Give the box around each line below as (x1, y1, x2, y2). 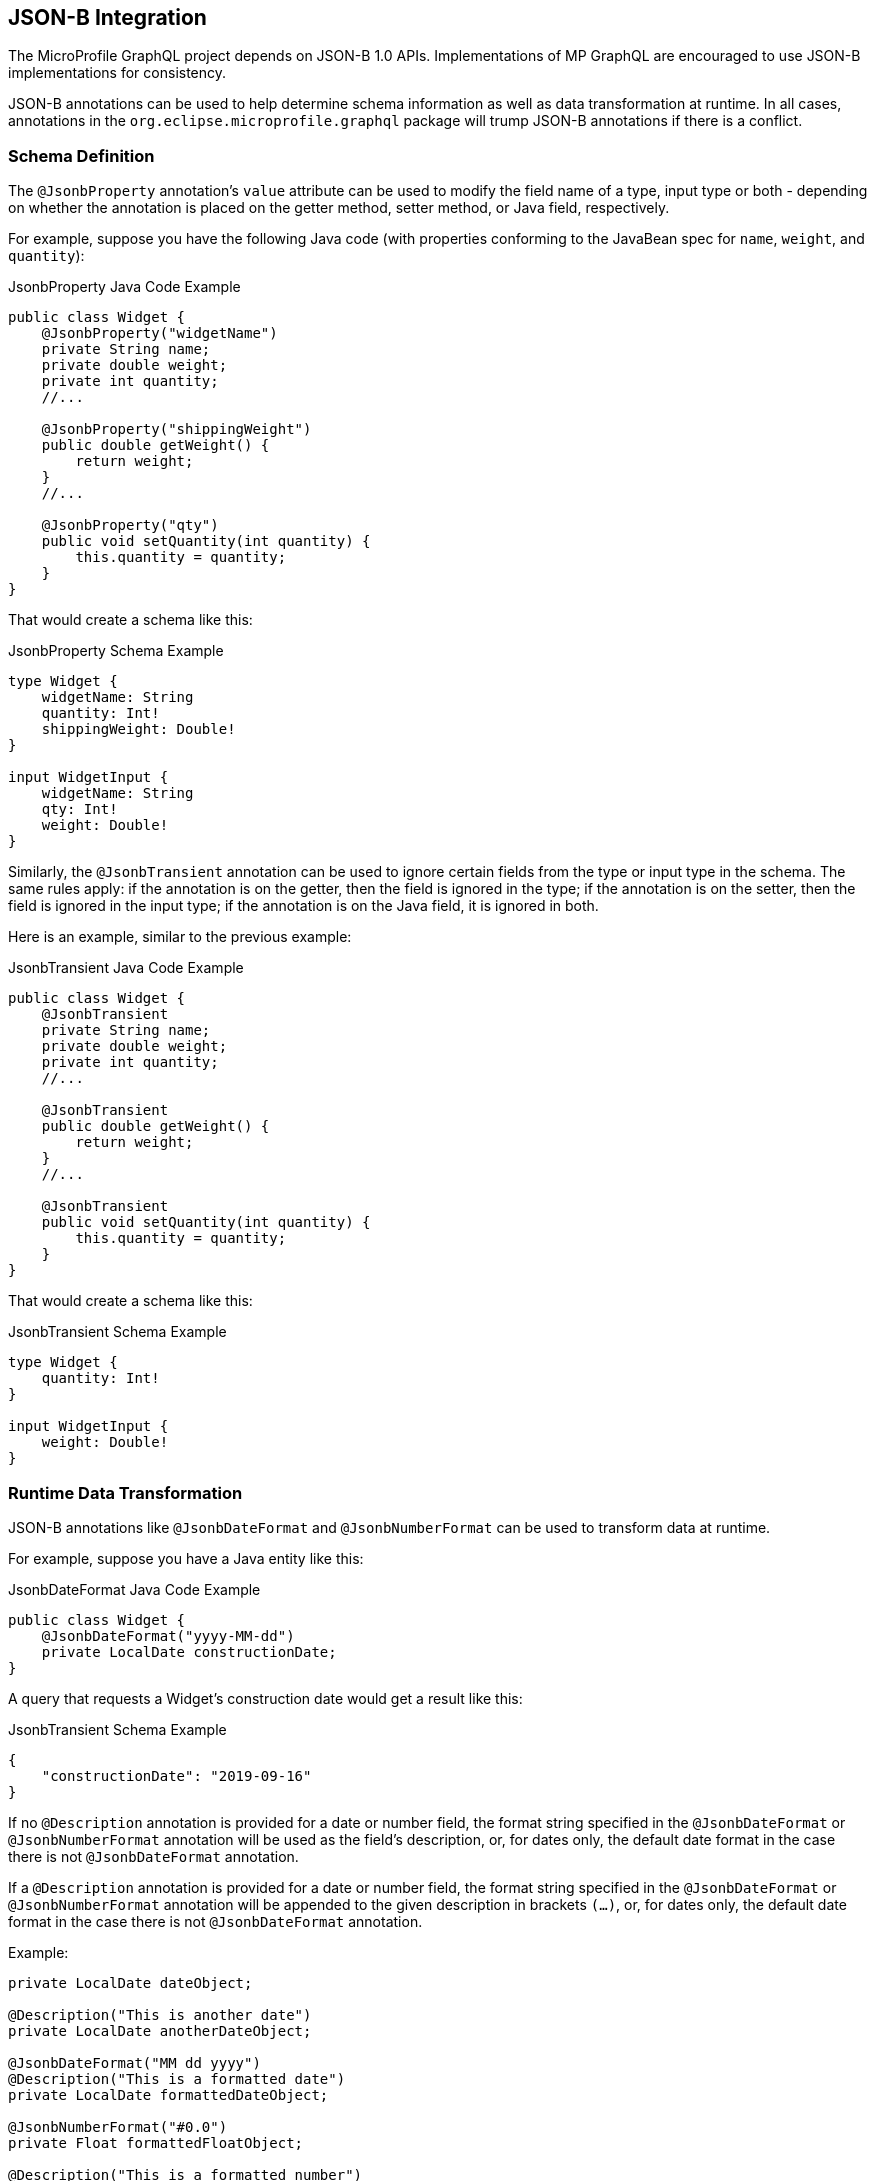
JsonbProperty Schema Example (8, 642, 224, 660)
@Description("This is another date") (8, 2006, 312, 2023)
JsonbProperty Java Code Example (8, 278, 241, 296)
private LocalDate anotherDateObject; (8, 2022, 312, 2039)
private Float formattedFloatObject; (8, 2134, 304, 2151)
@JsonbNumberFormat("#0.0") (8, 2118, 228, 2135)
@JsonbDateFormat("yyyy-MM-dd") (41, 1627, 295, 1644)
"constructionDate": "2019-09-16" (41, 1767, 312, 1784)
